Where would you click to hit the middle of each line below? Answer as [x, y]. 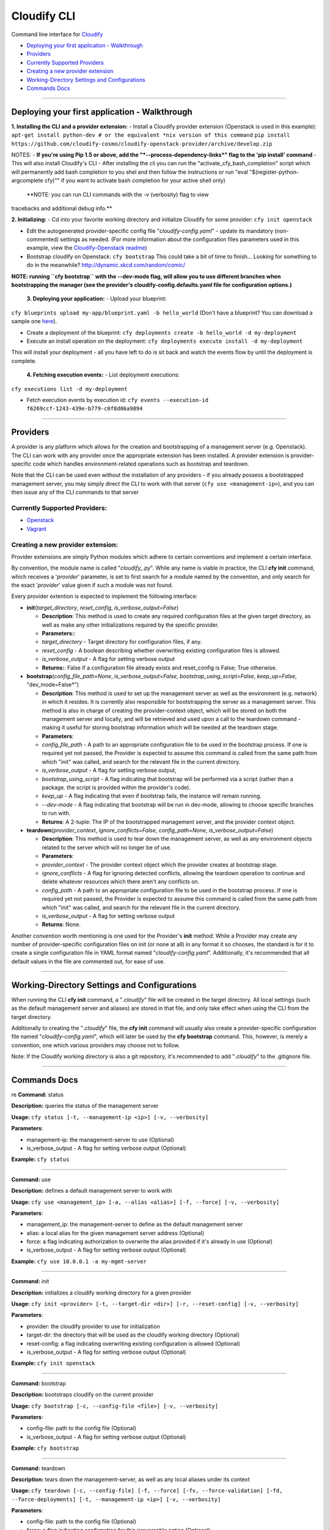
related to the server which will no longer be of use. [107, 847]
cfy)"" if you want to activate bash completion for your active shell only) [135, 181]
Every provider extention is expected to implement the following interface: [105, 596]
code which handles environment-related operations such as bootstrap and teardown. [141, 464]
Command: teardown [38, 1468]
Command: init [30, 1282]
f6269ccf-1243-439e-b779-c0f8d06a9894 [85, 409]
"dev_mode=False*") [53, 685]
